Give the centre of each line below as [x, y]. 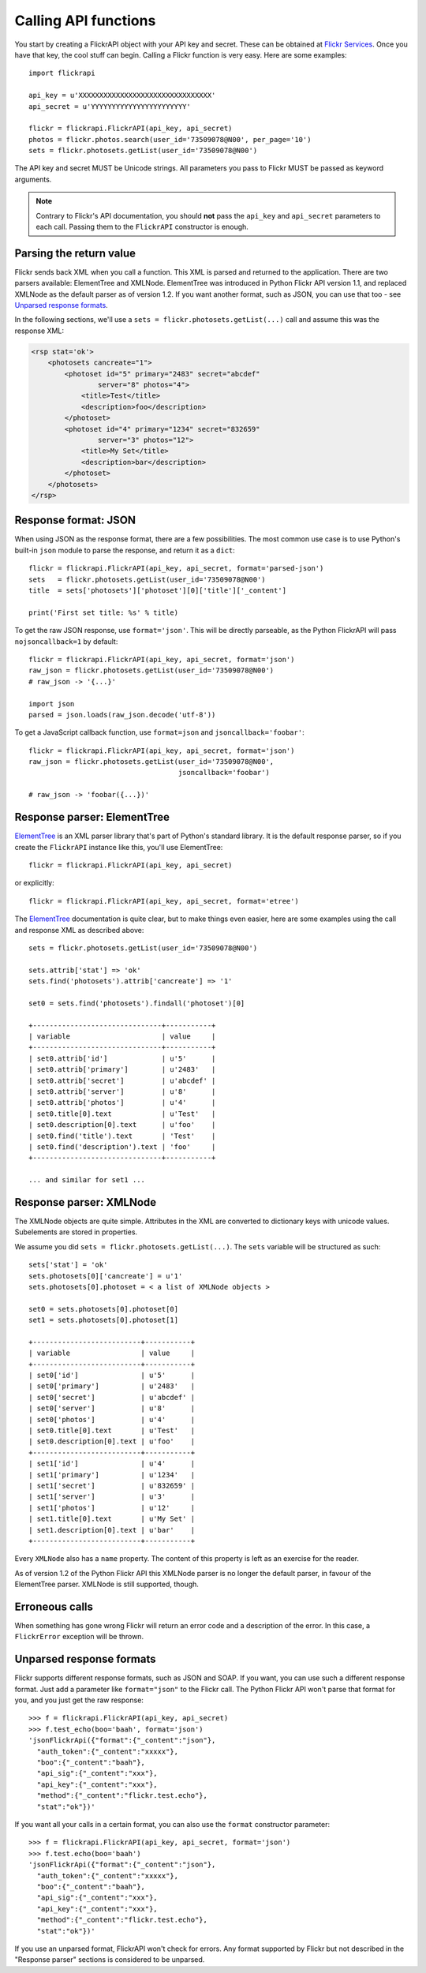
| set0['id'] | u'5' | [112, 1376]
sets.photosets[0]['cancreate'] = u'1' [106, 1276]
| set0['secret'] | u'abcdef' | [112, 1397]
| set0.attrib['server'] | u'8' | [122, 1091]
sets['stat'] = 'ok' [68, 1265]
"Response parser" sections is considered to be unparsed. [110, 1960]
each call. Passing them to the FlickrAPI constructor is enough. [142, 227]
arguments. [33, 179]
